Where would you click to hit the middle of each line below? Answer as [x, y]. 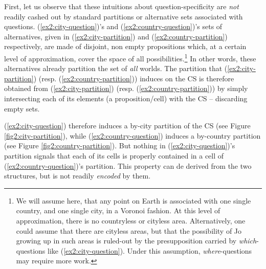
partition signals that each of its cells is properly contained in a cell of [114, 155]
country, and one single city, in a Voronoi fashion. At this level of [118, 210]
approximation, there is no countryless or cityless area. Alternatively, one [131, 220]
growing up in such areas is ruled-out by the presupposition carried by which [136, 241]
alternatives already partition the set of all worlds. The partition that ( [116, 68]
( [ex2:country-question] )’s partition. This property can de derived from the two [128, 165]
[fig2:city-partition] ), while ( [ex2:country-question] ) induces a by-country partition [132, 135]
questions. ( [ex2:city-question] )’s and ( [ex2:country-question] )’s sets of [113, 26]
